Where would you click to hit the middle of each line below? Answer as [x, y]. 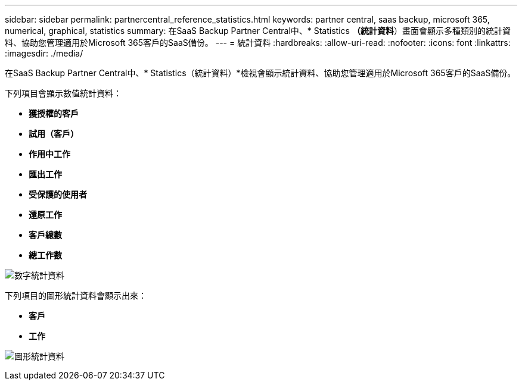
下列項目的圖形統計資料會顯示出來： [76, 295]
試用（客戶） [54, 134]
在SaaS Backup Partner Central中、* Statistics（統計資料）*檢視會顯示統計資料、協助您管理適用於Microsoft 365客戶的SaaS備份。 [260, 73]
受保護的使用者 [58, 194]
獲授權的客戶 [54, 113]
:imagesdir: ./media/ [44, 53]
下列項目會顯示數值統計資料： [63, 93]
